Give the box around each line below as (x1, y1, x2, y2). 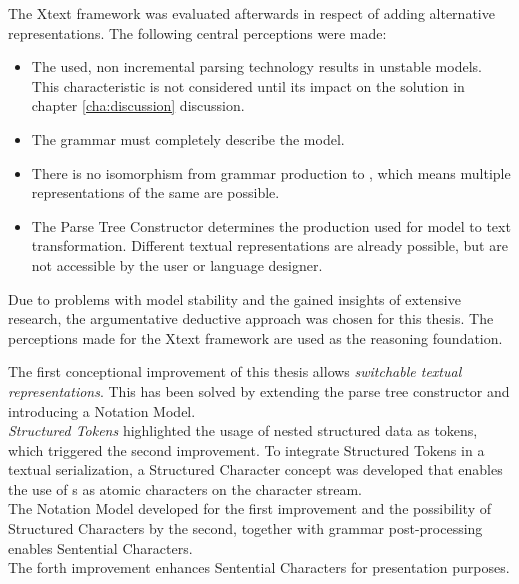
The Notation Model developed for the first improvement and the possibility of (8, 498, 491, 519)
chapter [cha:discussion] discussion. (31, 95, 245, 116)
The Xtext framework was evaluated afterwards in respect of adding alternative (8, 3, 495, 23)
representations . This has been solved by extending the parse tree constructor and (8, 380, 510, 401)
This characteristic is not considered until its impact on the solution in (31, 75, 465, 96)
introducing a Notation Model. (8, 400, 196, 421)
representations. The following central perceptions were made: (8, 22, 387, 43)
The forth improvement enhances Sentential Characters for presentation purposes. (8, 557, 510, 578)
